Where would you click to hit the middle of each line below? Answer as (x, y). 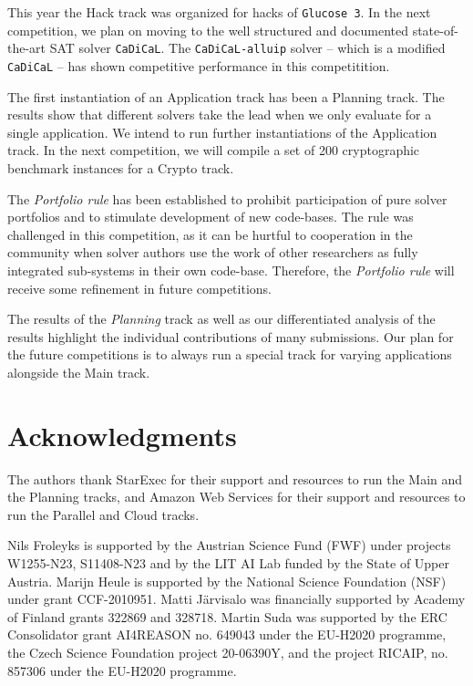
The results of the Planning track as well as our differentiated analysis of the (221, 319)
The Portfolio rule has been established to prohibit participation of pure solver (227, 198)
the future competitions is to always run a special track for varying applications (230, 354)
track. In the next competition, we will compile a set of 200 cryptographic (214, 150)
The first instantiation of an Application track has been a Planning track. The (226, 96)
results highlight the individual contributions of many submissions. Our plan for (231, 336)
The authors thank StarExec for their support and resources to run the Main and (235, 478)
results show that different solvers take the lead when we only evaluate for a (220, 114)
